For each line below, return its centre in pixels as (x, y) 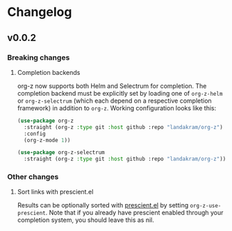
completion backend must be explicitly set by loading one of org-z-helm (120, 93)
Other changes (33, 177)
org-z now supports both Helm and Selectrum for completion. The (112, 86)
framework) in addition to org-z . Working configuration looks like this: (117, 108)
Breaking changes (39, 58)
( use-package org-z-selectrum (61, 153)
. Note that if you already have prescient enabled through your (134, 213)
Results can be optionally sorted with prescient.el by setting (103, 205)
